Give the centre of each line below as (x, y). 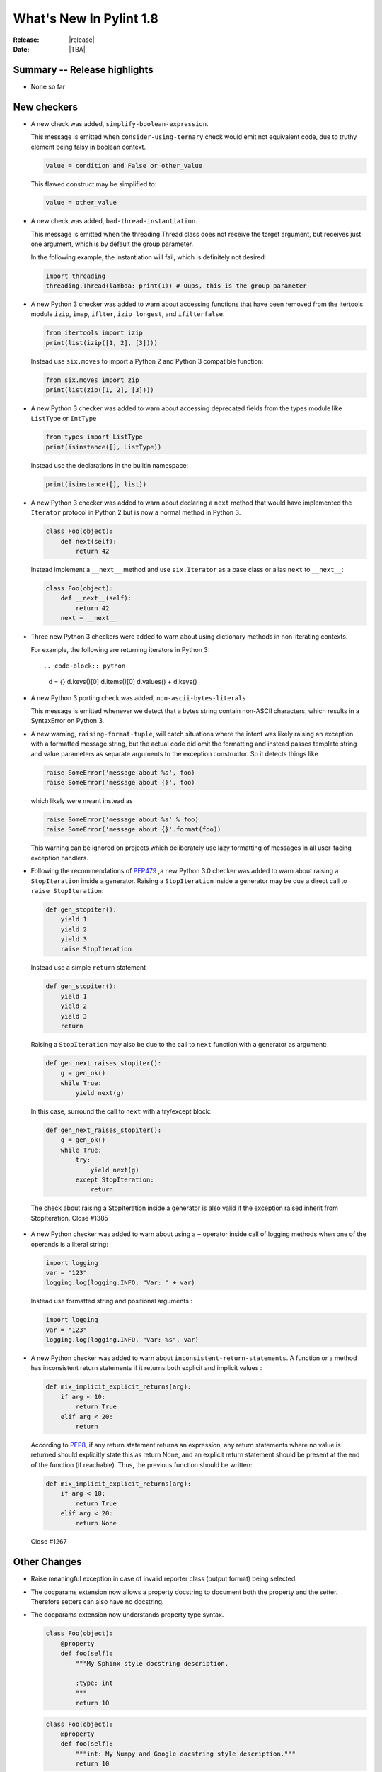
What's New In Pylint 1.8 (86, 18)
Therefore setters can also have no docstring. (97, 1602)
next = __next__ (88, 618)
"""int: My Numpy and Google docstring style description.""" (186, 1754)
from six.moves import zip (92, 380)
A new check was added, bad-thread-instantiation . (114, 221)
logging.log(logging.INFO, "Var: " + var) (120, 1283)
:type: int (94, 1683)
